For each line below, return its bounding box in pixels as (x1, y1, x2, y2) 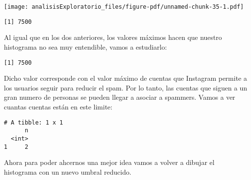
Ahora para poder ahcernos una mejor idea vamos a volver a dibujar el (4, 157, 215, 167)
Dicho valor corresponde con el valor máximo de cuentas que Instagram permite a (4, 73, 247, 83)
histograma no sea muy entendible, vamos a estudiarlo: (4, 41, 167, 52)
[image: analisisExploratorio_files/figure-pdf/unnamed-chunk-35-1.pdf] (4, 3, 244, 10)
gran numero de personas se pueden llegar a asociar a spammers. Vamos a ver (4, 92, 235, 102)
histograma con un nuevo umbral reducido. (4, 166, 132, 177)
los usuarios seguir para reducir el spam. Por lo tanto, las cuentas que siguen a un (4, 82, 248, 92)
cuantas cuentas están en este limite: (4, 101, 113, 111)
